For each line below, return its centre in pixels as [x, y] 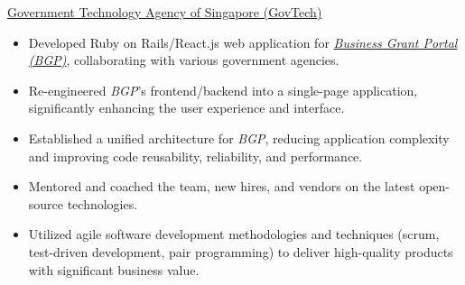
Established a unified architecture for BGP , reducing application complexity [239, 138]
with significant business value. [114, 269]
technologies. [102, 203]
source [46, 203]
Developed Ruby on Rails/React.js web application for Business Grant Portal [243, 42]
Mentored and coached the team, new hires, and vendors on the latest [222, 186]
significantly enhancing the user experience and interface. [186, 108]
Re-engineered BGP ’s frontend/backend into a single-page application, [223, 90]
